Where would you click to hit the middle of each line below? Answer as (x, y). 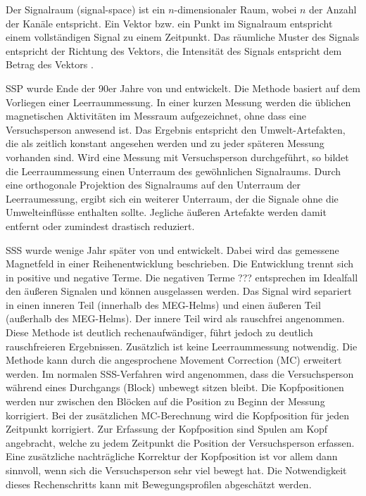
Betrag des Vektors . (50, 64)
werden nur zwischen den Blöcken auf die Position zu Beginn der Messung (165, 401)
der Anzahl (333, 9)
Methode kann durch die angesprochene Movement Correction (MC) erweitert (174, 360)
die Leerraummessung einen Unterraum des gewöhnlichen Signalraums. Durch (173, 171)
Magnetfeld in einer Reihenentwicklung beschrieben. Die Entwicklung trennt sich (179, 263)
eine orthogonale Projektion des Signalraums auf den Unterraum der (153, 185)
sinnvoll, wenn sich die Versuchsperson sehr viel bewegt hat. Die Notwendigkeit (176, 470)
